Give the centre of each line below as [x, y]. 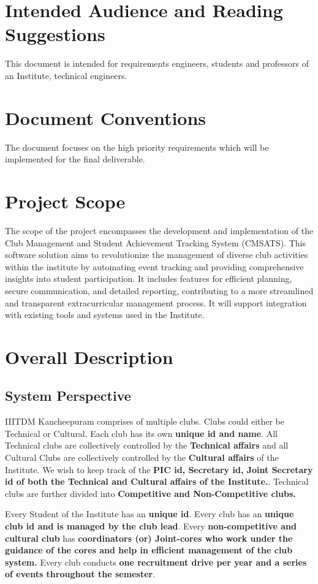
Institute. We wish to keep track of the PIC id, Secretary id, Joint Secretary [159, 469]
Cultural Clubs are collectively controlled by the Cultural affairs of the [142, 457]
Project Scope [65, 201]
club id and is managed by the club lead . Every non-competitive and [151, 526]
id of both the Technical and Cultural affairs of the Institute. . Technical [157, 481]
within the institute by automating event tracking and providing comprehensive [154, 266]
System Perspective [68, 396]
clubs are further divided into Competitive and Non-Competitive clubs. [150, 493]
